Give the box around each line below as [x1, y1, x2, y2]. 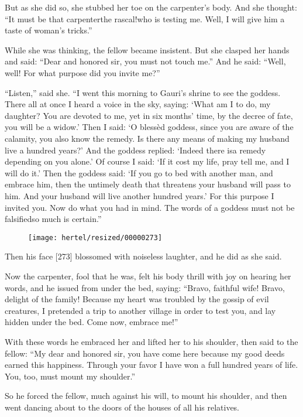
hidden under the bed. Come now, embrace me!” [5, 316, 178, 328]
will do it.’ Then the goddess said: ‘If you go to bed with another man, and [5, 166, 273, 179]
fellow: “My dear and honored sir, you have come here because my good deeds [5, 347, 285, 359]
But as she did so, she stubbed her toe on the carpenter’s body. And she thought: [5, 1, 297, 13]
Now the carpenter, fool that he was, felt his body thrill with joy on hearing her [5, 269, 291, 282]
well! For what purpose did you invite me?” [5, 66, 160, 78]
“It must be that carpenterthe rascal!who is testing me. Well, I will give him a [5, 12, 285, 25]
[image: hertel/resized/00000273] [28, 233, 163, 242]
